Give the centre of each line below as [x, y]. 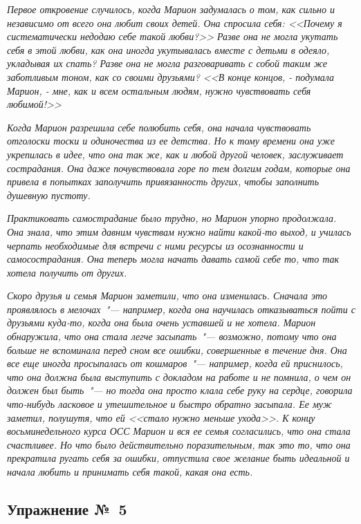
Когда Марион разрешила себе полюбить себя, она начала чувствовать [159, 127]
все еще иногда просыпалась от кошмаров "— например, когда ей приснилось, [175, 363]
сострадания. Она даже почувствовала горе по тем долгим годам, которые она [179, 168]
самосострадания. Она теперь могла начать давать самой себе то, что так [173, 259]
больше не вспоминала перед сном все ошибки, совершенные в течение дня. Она [177, 349]
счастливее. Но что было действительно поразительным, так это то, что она [179, 444]
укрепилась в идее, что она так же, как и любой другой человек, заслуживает [175, 154]
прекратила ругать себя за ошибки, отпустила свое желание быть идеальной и [178, 458]
